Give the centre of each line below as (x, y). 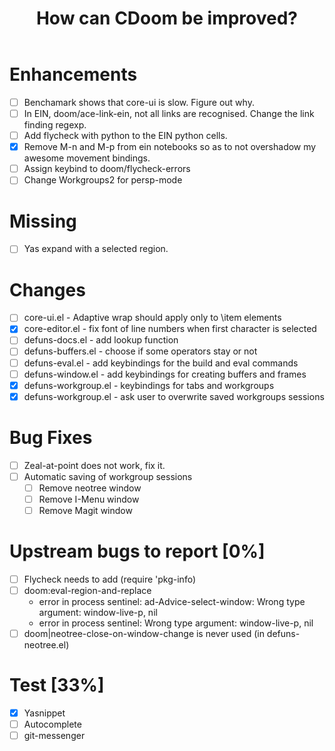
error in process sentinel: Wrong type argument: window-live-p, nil (176, 623)
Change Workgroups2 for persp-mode (103, 180)
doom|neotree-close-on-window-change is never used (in (144, 634)
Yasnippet (44, 713)
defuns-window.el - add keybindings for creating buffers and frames (165, 374)
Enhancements (73, 74)
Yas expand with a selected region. (96, 249)
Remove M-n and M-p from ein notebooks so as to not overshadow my (170, 147)
